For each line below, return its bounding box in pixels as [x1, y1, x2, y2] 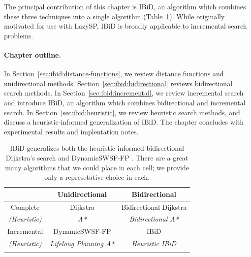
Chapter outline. [4, 49, 61, 60]
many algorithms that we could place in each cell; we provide [5, 162, 189, 172]
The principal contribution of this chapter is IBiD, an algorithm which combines [4, 1, 246, 11]
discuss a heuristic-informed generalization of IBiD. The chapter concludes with [4, 117, 244, 127]
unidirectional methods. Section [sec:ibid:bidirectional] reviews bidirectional [4, 78, 233, 88]
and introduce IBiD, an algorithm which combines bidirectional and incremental [4, 97, 246, 107]
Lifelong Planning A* [50, 238, 115, 249]
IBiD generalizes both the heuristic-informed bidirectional [10, 143, 184, 153]
